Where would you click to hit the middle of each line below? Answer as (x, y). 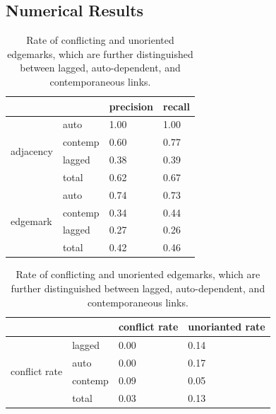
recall (176, 106)
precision (131, 106)
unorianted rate (227, 327)
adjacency (32, 150)
